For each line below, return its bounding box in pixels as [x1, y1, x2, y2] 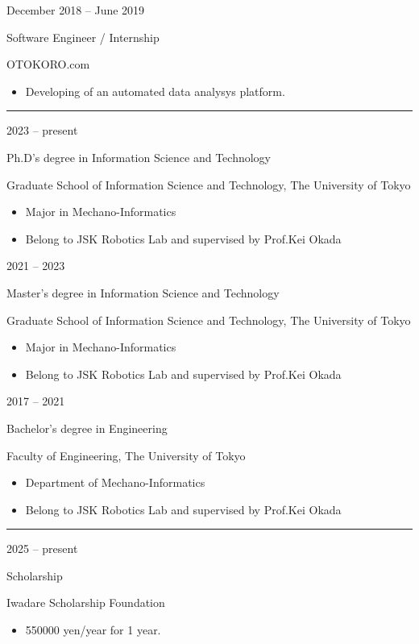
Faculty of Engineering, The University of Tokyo [6, 447, 246, 463]
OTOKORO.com [6, 56, 90, 73]
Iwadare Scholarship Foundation [6, 594, 165, 611]
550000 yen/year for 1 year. [25, 621, 161, 638]
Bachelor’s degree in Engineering [6, 419, 168, 436]
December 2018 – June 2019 [6, 2, 145, 18]
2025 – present [6, 540, 78, 557]
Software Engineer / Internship [6, 28, 160, 45]
